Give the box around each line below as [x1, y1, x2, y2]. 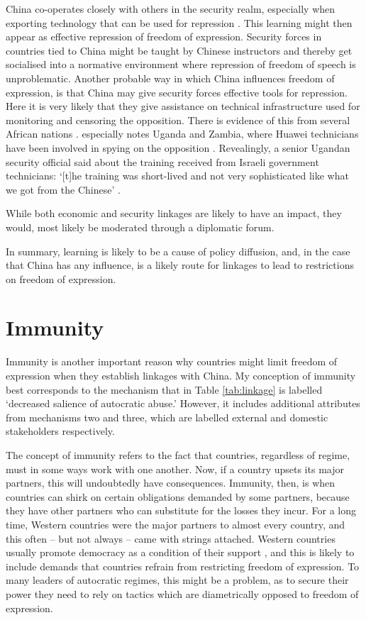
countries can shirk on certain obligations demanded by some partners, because [6, 489, 350, 504]
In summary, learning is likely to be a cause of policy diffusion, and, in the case [6, 243, 350, 258]
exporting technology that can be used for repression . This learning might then [6, 15, 353, 30]
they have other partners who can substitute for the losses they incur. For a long [6, 503, 357, 518]
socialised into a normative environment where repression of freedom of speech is [6, 57, 356, 72]
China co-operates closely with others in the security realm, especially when [6, 1, 335, 16]
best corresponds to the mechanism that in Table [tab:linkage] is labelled [6, 382, 323, 397]
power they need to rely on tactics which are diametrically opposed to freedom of [6, 586, 359, 601]
